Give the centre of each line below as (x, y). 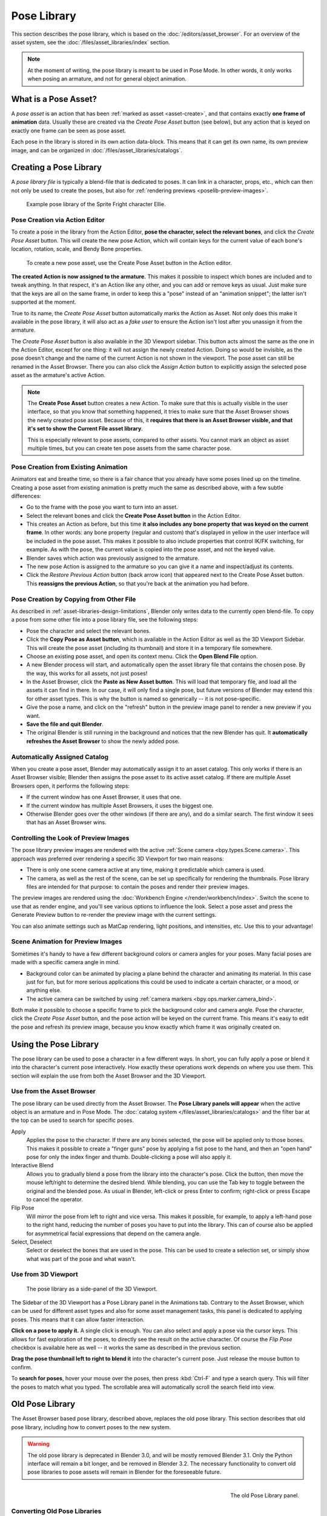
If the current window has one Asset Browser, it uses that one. (104, 797)
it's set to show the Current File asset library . (85, 429)
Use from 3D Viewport (45, 1275)
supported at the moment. (44, 302)
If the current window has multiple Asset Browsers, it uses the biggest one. (120, 805)
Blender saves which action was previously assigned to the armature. (113, 558)
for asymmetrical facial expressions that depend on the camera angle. (114, 1233)
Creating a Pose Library (57, 168)
